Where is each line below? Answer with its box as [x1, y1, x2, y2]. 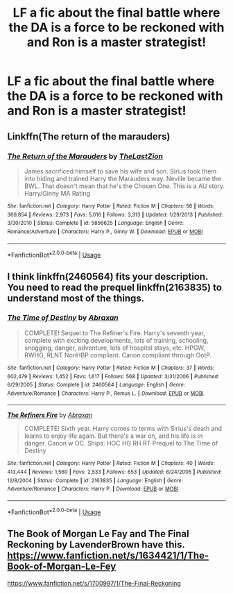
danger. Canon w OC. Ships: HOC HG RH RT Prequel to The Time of [24, 439, 218, 448]
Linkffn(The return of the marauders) [7, 130, 171, 142]
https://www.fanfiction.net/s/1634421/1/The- [7, 550, 209, 561]
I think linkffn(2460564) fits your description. [7, 271, 209, 282]
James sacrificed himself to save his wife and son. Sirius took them [24, 167, 217, 175]
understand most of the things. [7, 292, 145, 304]
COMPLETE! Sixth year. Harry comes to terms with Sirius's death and [24, 425, 223, 433]
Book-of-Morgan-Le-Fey [7, 561, 116, 572]
